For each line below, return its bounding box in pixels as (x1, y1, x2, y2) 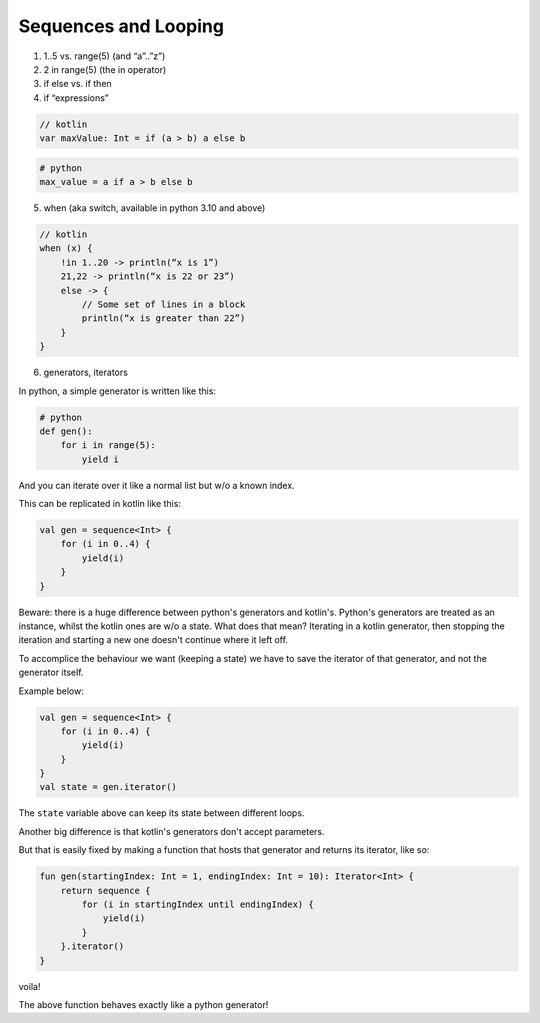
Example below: (18, 685, 85, 697)
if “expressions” (43, 91, 109, 104)
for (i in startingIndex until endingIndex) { (81, 899, 314, 910)
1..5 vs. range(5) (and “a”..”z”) (43, 50, 166, 62)
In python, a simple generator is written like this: (18, 385, 217, 397)
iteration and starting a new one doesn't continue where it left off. (18, 634, 289, 646)
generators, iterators (43, 366, 129, 379)
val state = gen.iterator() (39, 781, 177, 793)
